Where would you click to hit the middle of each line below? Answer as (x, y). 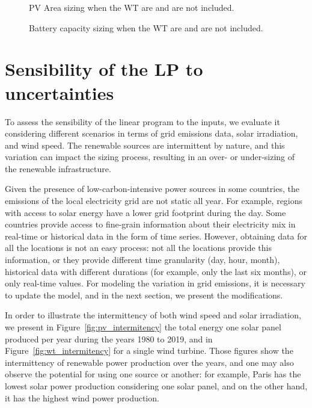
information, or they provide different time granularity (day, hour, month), (142, 260)
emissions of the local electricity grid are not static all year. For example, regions (154, 201)
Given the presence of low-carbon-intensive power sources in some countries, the (152, 189)
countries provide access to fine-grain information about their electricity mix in (150, 224)
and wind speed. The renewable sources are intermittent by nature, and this (145, 145)
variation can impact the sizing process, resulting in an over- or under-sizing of (150, 157)
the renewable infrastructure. (58, 168)
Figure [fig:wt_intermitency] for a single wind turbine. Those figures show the (149, 351)
